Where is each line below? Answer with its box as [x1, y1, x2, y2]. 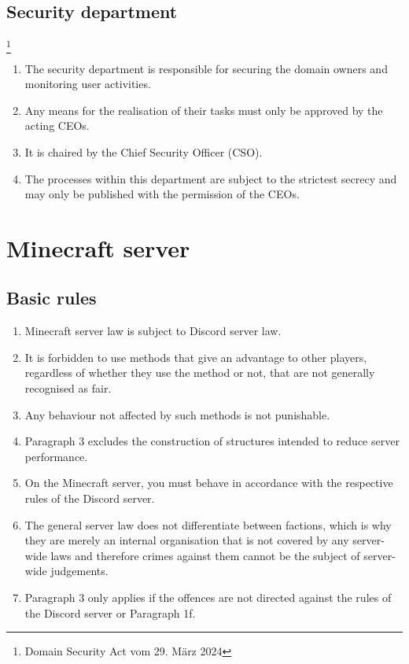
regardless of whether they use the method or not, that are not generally [24, 364, 375, 381]
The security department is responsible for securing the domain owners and [24, 60, 388, 76]
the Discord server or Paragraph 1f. [24, 604, 196, 621]
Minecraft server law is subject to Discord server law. [24, 323, 282, 339]
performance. [24, 448, 88, 464]
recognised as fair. [24, 380, 112, 397]
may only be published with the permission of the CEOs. [24, 186, 300, 202]
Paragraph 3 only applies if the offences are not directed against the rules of [24, 588, 392, 605]
